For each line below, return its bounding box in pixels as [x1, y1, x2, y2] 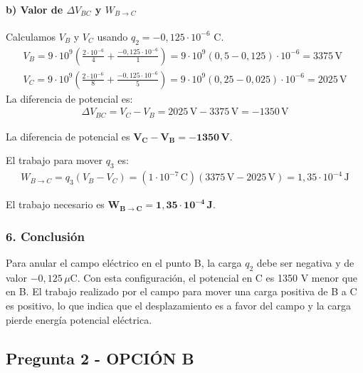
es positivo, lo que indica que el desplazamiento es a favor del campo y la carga [6, 297, 351, 312]
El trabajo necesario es [6, 197, 105, 212]
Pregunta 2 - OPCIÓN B [6, 347, 194, 369]
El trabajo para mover [6, 153, 103, 168]
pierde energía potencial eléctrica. [6, 312, 152, 327]
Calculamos [6, 29, 56, 44]
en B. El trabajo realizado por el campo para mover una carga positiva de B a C [6, 284, 357, 299]
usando [97, 29, 128, 44]
